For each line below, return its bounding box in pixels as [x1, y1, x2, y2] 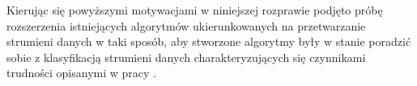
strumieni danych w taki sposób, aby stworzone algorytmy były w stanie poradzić [6, 33, 411, 50]
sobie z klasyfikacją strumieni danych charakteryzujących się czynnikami [6, 48, 366, 65]
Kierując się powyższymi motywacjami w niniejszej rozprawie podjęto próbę [6, 2, 383, 18]
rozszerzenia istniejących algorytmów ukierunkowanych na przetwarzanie [6, 17, 366, 34]
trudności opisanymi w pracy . [6, 64, 156, 81]
